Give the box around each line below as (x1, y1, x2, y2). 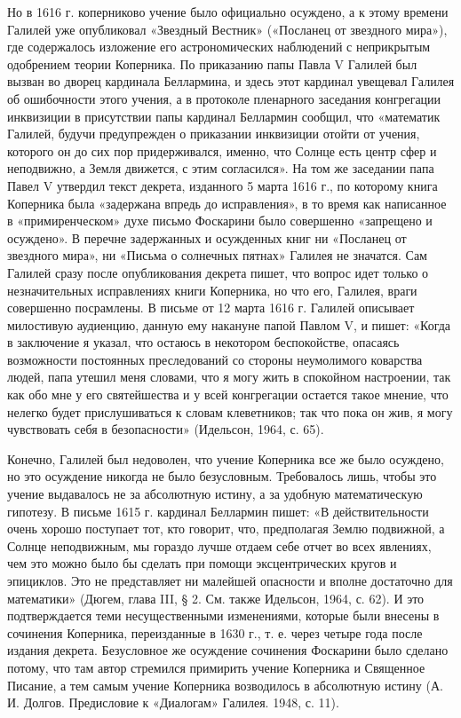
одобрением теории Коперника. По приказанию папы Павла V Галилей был (7, 54, 417, 73)
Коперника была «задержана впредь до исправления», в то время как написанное (7, 193, 447, 212)
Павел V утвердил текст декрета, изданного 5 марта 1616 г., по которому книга (7, 176, 438, 194)
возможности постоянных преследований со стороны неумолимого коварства (7, 350, 423, 368)
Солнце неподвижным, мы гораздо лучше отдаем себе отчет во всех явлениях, (7, 536, 432, 555)
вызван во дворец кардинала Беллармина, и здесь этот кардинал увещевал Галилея (7, 72, 455, 91)
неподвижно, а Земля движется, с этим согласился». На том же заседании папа (7, 159, 434, 178)
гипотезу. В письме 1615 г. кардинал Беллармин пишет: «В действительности (7, 501, 429, 520)
